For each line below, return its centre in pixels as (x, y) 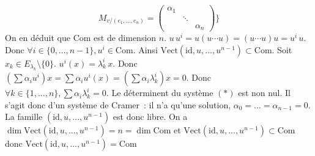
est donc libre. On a (150, 117)
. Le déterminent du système (160, 93)
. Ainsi (145, 49)
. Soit (282, 49)
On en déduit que (38, 38)
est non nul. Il (264, 93)
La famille (24, 117)
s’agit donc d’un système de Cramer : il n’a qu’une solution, (118, 104)
